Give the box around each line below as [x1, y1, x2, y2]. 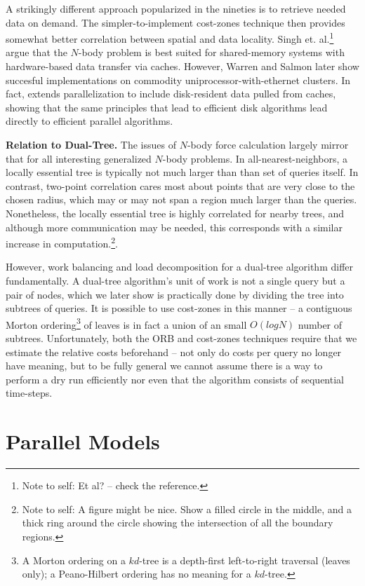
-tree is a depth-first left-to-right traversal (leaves [139, 552, 350, 567]
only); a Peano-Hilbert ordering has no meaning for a [22, 566, 251, 581]
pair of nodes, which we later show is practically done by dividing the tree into [6, 287, 344, 301]
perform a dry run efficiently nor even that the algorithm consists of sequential [6, 372, 344, 386]
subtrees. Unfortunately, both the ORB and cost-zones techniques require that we [6, 331, 357, 346]
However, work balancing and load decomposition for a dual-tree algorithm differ [6, 259, 353, 274]
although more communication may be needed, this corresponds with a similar [6, 219, 343, 234]
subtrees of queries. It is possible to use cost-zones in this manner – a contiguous [6, 301, 352, 315]
